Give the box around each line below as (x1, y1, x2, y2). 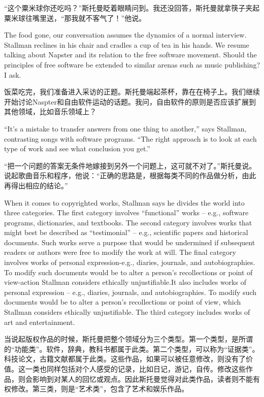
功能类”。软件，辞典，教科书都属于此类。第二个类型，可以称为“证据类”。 (14, 343, 259, 354)
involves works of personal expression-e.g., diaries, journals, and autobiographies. (4, 257, 255, 268)
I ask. (4, 69, 21, 80)
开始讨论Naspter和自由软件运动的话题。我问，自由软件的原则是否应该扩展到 (4, 96, 256, 107)
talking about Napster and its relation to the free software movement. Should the (4, 49, 257, 60)
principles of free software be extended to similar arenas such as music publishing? (4, 59, 260, 70)
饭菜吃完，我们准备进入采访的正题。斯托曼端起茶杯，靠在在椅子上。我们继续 (4, 86, 260, 97)
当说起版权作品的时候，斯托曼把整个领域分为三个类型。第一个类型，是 (4, 334, 239, 344)
